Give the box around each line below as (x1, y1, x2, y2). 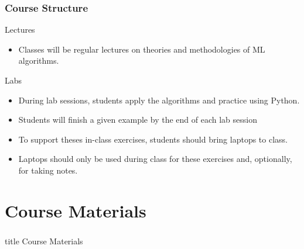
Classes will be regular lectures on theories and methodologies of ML (18, 43, 265, 55)
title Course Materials (5, 234, 83, 247)
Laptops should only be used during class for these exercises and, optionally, (18, 153, 292, 165)
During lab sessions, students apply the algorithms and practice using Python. (18, 94, 300, 106)
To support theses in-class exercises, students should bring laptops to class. (18, 133, 288, 145)
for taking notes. (18, 164, 78, 176)
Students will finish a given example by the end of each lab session (18, 113, 257, 126)
